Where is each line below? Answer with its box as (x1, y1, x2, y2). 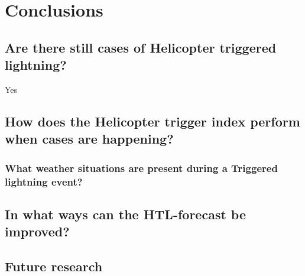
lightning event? (5, 174, 83, 189)
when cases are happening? (5, 129, 174, 148)
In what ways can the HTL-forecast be (5, 204, 246, 223)
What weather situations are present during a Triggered (5, 160, 278, 175)
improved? (5, 222, 70, 241)
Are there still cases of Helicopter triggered (5, 38, 277, 56)
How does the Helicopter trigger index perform (5, 112, 300, 130)
